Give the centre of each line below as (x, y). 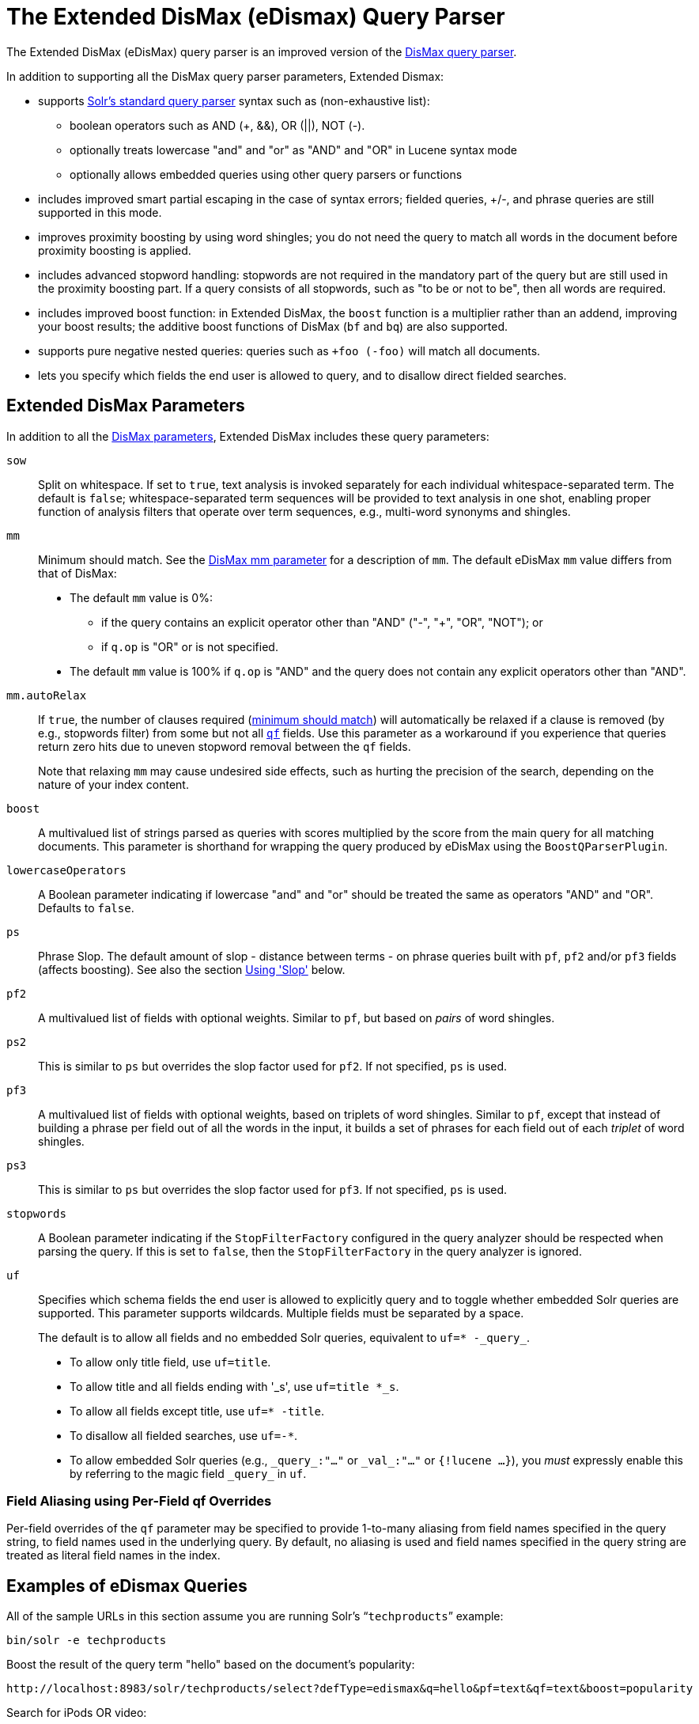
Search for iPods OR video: (77, 1713)
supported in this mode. (100, 212)
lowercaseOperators (66, 870)
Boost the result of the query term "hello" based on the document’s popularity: (211, 1665)
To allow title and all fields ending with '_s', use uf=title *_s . (234, 1386)
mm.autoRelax (47, 695)
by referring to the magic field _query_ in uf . (188, 1473)
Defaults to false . (86, 907)
